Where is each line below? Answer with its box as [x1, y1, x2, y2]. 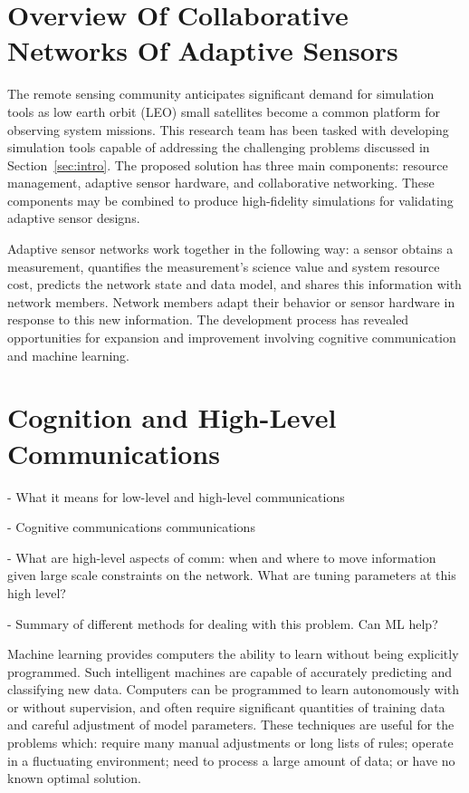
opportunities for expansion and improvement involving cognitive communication [7, 328, 456, 347]
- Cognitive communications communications [7, 517, 255, 537]
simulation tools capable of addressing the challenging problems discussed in [7, 138, 430, 157]
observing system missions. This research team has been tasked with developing [7, 120, 449, 139]
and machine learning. [7, 345, 130, 364]
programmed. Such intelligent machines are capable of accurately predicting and [7, 662, 453, 681]
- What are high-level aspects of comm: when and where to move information [7, 547, 436, 566]
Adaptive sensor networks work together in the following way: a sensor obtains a [7, 239, 454, 258]
